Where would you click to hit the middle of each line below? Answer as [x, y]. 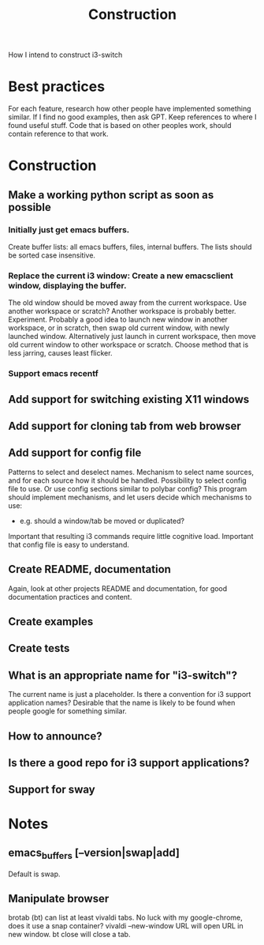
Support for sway [52, 790]
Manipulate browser [59, 898]
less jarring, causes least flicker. [60, 353]
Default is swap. [34, 874]
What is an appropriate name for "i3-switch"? [123, 675]
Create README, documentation [90, 569]
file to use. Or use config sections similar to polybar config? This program [128, 488]
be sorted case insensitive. [52, 255]
